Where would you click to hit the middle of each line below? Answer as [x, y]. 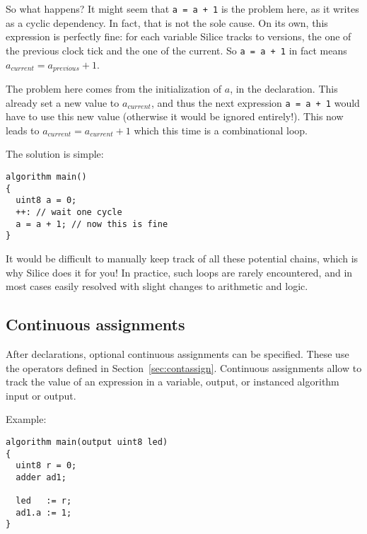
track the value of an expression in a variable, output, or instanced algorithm [173, 382]
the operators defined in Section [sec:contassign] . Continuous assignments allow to [184, 367]
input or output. [41, 395]
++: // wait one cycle [69, 212]
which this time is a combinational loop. [221, 130]
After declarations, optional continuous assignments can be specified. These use [177, 353]
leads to [23, 130]
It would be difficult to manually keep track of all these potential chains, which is [182, 258]
